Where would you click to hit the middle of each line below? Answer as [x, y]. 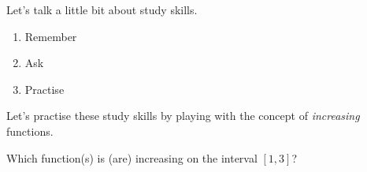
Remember [51, 36]
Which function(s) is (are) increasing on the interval [132, 157]
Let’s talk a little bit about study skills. [102, 9]
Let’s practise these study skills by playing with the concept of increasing [183, 116]
